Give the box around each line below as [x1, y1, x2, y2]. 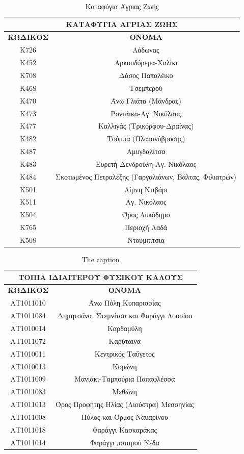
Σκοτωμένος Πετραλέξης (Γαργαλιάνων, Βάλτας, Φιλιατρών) [56, 171, 236, 182]
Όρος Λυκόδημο [122, 209, 170, 220]
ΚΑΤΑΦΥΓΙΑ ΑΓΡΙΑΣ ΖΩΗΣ [66, 18, 178, 29]
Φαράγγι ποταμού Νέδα [90, 437, 159, 447]
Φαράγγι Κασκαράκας [92, 424, 157, 435]
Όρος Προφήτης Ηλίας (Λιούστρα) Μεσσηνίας [56, 399, 194, 410]
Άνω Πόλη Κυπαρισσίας [88, 297, 161, 308]
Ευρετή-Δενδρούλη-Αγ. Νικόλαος [96, 158, 196, 169]
